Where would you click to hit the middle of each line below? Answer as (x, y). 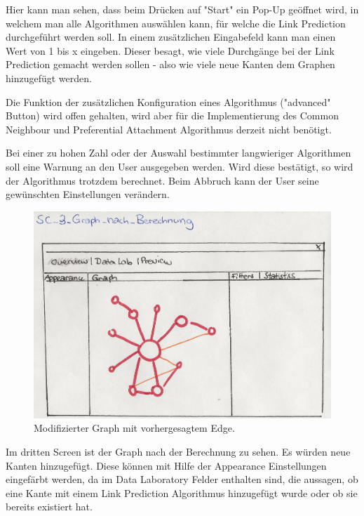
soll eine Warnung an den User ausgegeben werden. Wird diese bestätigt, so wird (180, 166)
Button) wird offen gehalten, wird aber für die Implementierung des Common (172, 115)
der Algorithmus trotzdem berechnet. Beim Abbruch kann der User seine (162, 180)
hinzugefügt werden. (49, 78)
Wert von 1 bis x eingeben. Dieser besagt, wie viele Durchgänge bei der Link (170, 50)
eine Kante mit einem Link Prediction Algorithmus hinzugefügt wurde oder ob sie (182, 492)
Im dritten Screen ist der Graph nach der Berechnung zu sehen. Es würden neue (178, 451)
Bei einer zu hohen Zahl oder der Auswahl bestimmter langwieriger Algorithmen (178, 153)
